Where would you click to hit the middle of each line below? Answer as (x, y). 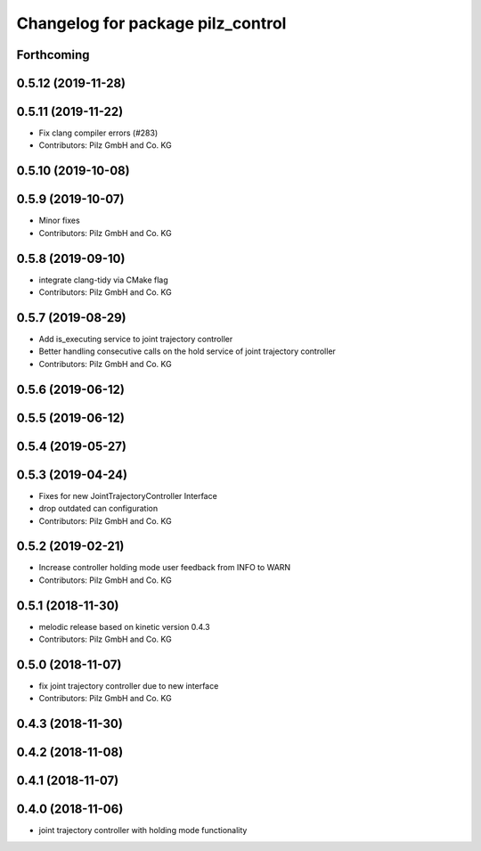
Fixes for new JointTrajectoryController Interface (128, 495)
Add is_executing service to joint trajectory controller (136, 339)
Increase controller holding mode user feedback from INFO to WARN (165, 568)
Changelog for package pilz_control (151, 23)
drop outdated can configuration (98, 509)
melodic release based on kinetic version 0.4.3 (124, 626)
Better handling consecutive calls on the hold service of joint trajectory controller (187, 351)
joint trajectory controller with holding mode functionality (143, 831)
